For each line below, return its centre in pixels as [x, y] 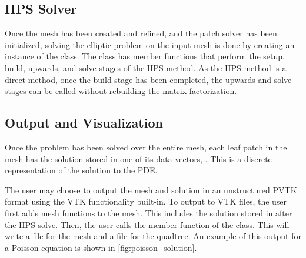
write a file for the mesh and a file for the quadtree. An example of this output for [153, 236]
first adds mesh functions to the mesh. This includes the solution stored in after [149, 212]
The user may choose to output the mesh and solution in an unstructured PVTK [151, 190]
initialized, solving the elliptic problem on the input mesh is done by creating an [150, 44]
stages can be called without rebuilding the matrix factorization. [121, 91]
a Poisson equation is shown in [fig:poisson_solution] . [101, 247]
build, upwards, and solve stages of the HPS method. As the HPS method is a [146, 67]
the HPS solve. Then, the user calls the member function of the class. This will [147, 224]
